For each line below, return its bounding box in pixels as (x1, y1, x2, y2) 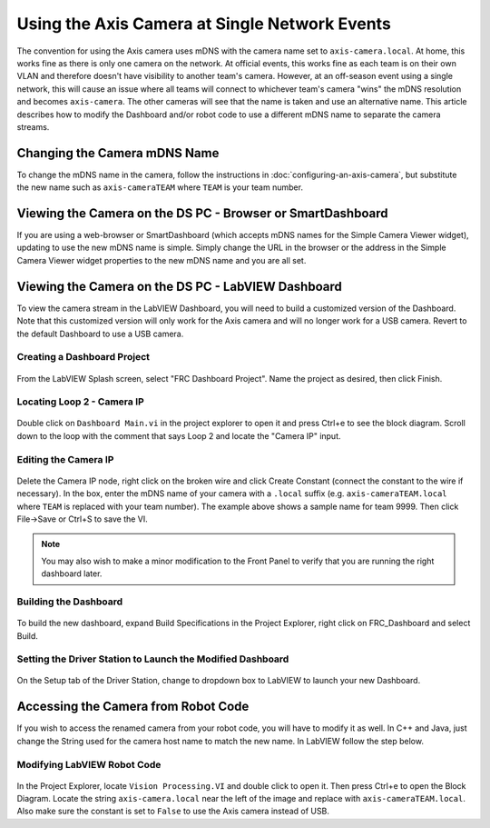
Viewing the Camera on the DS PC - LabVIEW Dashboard (16, 278, 342, 294)
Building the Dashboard (16, 595, 123, 608)
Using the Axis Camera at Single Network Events (16, 14, 392, 34)
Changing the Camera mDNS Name (16, 145, 220, 161)
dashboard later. (41, 568, 103, 579)
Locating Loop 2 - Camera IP (16, 395, 144, 408)
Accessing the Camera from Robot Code (16, 699, 250, 714)
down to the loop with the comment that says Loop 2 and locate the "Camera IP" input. (16, 430, 341, 441)
